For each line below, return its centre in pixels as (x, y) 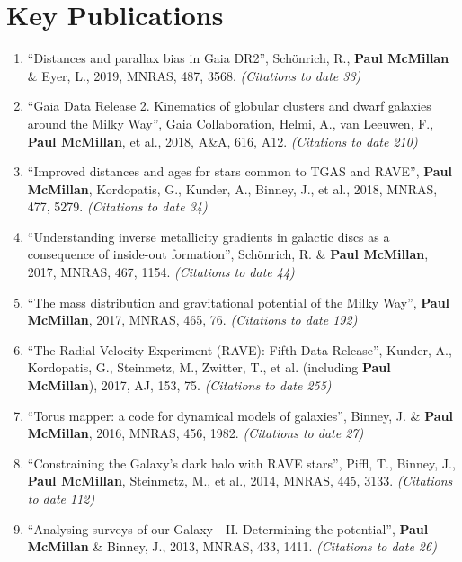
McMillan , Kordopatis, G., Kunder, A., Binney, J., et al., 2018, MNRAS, (232, 188)
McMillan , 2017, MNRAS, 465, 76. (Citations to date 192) (192, 320)
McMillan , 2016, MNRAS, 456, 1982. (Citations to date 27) (195, 433)
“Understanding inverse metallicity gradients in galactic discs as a (209, 236)
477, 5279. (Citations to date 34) (117, 206)
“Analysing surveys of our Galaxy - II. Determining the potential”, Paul (228, 528)
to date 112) (61, 498)
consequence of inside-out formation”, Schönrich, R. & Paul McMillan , (228, 254)
